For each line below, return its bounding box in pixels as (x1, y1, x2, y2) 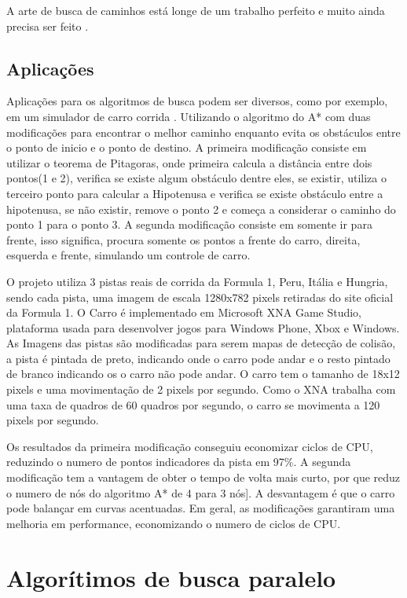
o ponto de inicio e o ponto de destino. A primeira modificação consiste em (6, 139, 367, 156)
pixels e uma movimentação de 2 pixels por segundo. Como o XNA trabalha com (6, 381, 396, 398)
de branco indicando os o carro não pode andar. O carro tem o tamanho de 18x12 (6, 365, 400, 382)
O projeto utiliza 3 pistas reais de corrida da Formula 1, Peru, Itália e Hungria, (6, 273, 388, 289)
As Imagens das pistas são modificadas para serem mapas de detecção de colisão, (6, 335, 396, 351)
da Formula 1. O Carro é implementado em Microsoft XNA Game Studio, (6, 304, 362, 321)
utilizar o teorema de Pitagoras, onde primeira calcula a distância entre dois (6, 154, 372, 171)
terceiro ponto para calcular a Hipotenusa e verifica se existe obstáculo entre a (6, 185, 383, 201)
